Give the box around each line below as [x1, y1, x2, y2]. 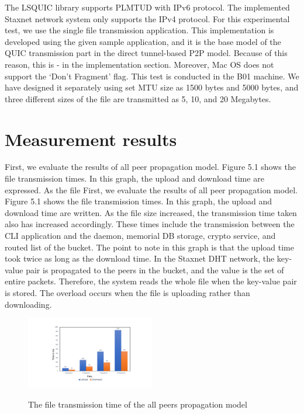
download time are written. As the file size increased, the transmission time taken [5, 206, 297, 218]
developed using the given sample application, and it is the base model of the [5, 35, 281, 47]
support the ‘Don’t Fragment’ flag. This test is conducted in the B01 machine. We [5, 69, 299, 82]
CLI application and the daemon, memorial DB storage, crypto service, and [5, 229, 276, 242]
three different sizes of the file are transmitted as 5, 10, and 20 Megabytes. [5, 92, 271, 105]
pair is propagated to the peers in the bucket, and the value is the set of [26, 263, 284, 276]
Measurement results [5, 127, 177, 151]
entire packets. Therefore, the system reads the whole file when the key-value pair [5, 275, 297, 287]
